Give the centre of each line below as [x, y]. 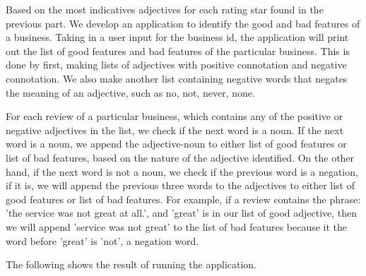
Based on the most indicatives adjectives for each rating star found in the [165, 9]
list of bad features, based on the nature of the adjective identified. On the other [180, 157]
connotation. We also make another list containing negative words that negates [177, 78]
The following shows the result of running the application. [131, 264]
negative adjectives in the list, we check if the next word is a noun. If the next [175, 130]
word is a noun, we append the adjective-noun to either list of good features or [176, 144]
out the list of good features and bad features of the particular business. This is [178, 50]
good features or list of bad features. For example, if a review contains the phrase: [183, 199]
